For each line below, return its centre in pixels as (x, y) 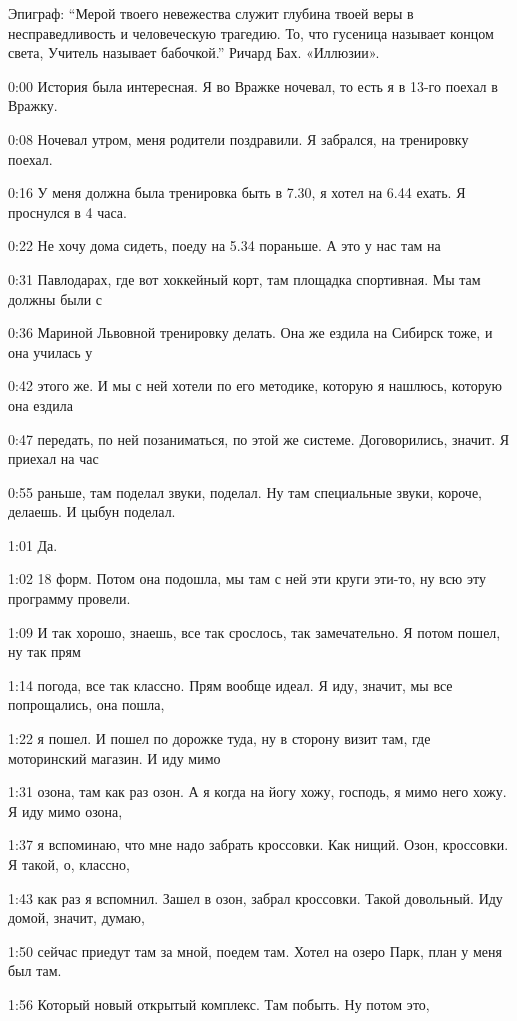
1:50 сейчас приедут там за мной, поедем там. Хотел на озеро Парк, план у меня (255, 950)
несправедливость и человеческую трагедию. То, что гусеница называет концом (251, 32)
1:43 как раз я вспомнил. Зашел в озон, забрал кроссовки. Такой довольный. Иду (255, 897)
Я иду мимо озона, (65, 810)
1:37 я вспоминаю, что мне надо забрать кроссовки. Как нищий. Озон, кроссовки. (258, 844)
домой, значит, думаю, (76, 917)
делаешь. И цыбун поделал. (92, 511)
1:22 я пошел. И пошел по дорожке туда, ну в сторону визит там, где (219, 738)
